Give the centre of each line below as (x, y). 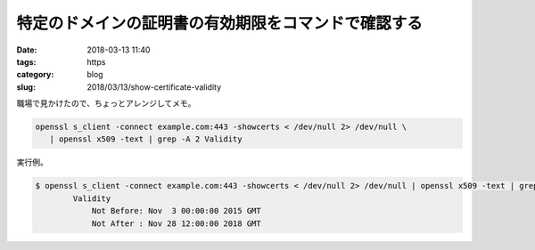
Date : (27, 50)
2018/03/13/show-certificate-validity (154, 87)
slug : (26, 87)
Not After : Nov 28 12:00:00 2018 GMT (177, 223)
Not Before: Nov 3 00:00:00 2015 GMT (177, 211)
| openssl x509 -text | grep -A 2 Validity (146, 139)
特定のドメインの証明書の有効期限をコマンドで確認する (220, 23)
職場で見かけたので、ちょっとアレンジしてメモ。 (106, 103)
